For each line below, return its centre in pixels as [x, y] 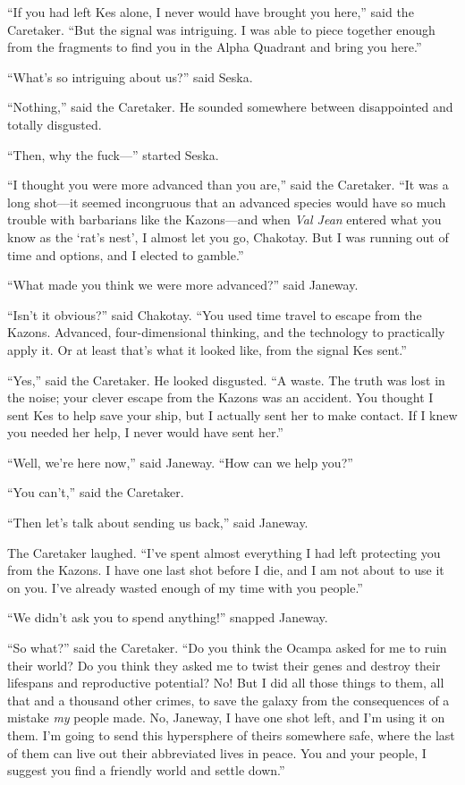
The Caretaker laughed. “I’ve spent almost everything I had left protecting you [224, 552]
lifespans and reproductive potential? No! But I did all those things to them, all [226, 683]
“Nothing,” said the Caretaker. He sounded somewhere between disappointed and [230, 107]
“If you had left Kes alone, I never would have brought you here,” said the [211, 12]
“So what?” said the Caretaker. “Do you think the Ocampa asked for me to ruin [227, 648]
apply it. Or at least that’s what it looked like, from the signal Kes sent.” [207, 349]
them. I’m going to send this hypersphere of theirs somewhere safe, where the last [231, 735]
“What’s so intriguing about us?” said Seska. [130, 76]
